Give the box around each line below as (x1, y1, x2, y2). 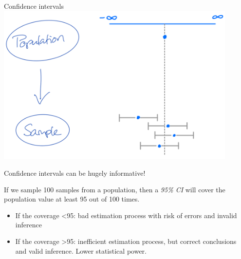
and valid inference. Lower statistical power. (15, 245, 147, 256)
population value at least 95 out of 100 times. (4, 194, 140, 204)
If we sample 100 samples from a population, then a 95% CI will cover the (4, 184, 225, 194)
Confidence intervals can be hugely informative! (4, 167, 146, 178)
